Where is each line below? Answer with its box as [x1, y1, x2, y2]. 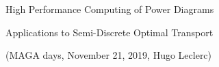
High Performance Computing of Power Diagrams [5, 2, 214, 16]
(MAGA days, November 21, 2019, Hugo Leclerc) [5, 48, 212, 62]
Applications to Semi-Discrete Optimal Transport [5, 25, 214, 39]
